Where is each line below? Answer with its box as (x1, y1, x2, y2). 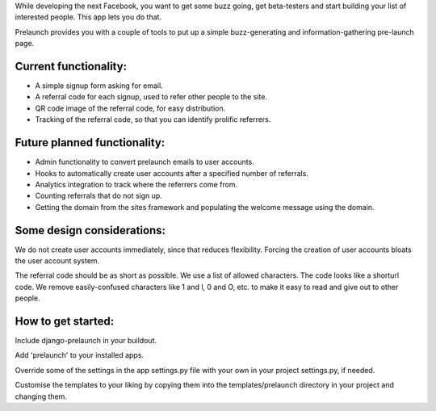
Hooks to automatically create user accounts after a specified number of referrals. (35, 168, 308, 178)
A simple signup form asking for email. (35, 81, 163, 90)
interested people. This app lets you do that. (15, 12, 161, 22)
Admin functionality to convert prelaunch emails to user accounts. (35, 157, 254, 167)
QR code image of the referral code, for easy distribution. (35, 103, 226, 113)
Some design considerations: (15, 223, 166, 237)
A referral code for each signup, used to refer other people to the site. (35, 92, 268, 102)
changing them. (15, 392, 68, 401)
